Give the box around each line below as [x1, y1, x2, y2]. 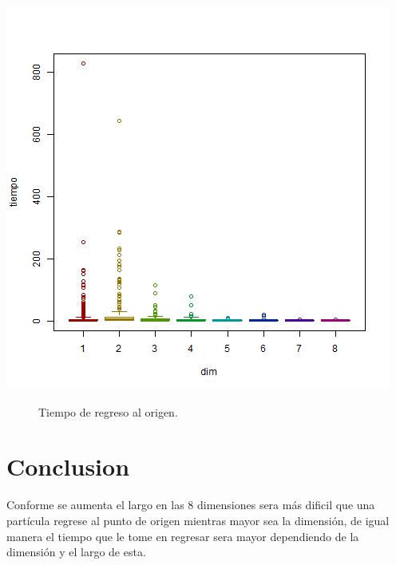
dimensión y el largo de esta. [6, 543, 146, 560]
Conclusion [6, 450, 130, 483]
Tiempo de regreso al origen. [38, 403, 178, 420]
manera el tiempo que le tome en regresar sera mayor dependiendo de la [6, 527, 359, 544]
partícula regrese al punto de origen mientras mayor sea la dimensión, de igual [6, 512, 390, 528]
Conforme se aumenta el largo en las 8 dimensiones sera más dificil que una [6, 496, 375, 513]
